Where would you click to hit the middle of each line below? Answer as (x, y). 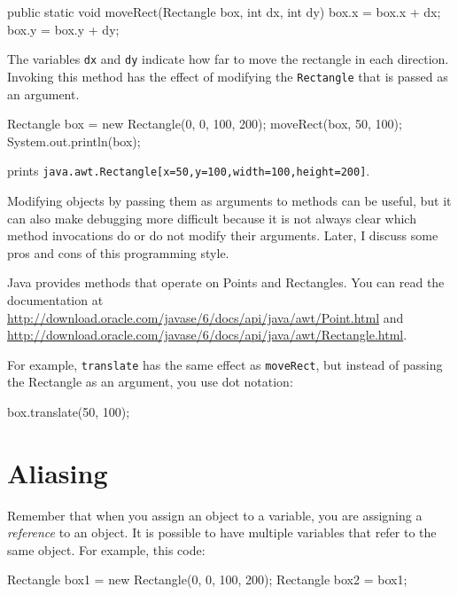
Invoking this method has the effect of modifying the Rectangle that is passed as (228, 76)
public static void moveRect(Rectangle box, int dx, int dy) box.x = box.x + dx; (224, 12)
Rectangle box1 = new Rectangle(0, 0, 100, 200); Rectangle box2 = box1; (207, 579)
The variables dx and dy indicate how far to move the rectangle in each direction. (228, 59)
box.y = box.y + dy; (63, 29)
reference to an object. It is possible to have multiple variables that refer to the (222, 532)
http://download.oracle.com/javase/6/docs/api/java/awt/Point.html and (206, 317)
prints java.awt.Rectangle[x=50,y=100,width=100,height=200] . (189, 171)
